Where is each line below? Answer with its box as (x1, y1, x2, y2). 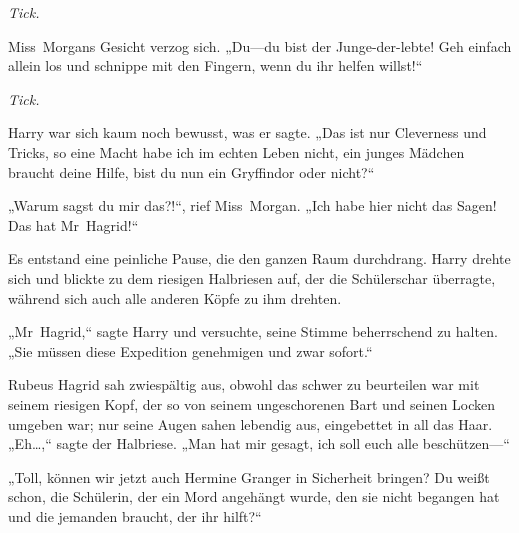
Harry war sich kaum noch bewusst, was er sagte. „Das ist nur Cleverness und (8, 122, 487, 143)
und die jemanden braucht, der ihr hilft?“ (8, 505, 262, 526)
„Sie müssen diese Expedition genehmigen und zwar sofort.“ (8, 340, 373, 361)
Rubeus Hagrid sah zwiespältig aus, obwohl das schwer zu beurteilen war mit (8, 374, 480, 395)
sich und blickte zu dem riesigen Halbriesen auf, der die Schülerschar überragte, (8, 267, 496, 288)
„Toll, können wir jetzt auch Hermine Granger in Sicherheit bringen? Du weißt (8, 466, 490, 487)
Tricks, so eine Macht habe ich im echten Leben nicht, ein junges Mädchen (8, 141, 465, 162)
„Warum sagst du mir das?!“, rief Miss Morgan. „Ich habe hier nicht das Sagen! (8, 195, 497, 216)
